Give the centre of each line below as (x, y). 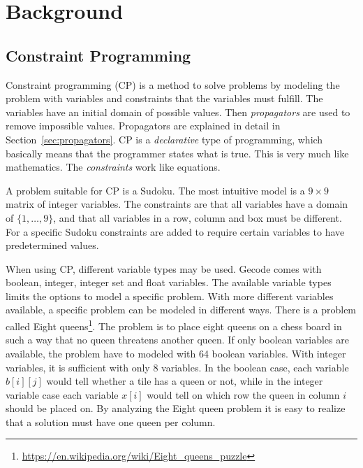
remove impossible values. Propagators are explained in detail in (143, 126)
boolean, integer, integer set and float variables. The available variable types (169, 282)
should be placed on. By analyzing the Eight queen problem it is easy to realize (176, 408)
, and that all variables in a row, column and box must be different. (198, 217)
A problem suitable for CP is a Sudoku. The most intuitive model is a (155, 190)
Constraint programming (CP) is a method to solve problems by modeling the (173, 84)
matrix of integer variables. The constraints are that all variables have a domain (177, 204)
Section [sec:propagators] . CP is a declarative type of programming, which (164, 139)
